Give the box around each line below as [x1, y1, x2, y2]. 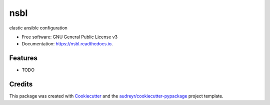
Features [9, 54, 37, 62]
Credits [9, 80, 33, 89]
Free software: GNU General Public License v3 [21, 34, 118, 40]
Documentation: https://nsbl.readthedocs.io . [21, 41, 113, 47]
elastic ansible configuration [9, 25, 67, 31]
